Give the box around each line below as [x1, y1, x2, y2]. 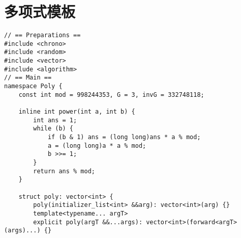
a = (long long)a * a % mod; [47, 142, 146, 149]
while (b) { [33, 125, 74, 133]
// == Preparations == [4, 32, 81, 39]
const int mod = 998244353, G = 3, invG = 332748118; [18, 91, 204, 98]
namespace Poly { [4, 83, 63, 90]
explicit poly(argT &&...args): [33, 218, 143, 226]
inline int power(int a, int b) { [18, 108, 135, 116]
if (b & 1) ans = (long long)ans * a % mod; [47, 134, 201, 141]
